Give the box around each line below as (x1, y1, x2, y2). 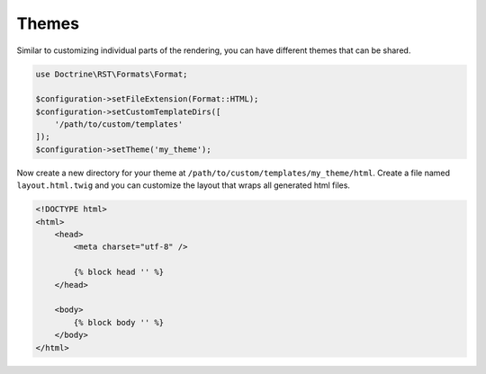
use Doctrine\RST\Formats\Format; (35, 68, 188, 79)
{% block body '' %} (73, 317, 165, 327)
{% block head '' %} (73, 267, 165, 278)
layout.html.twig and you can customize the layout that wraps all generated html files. (16, 180, 351, 191)
